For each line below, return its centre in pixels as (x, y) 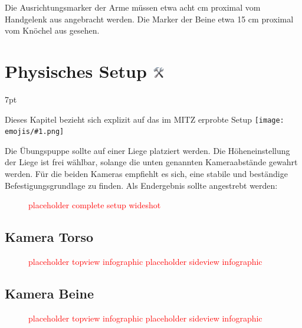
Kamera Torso (49, 237)
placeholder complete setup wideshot (95, 205)
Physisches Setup (76, 70)
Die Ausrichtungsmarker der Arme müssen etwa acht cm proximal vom (133, 7)
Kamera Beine (50, 293)
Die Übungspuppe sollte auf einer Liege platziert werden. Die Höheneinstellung (147, 150)
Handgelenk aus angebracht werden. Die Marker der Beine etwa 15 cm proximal (149, 19)
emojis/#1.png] (35, 132)
